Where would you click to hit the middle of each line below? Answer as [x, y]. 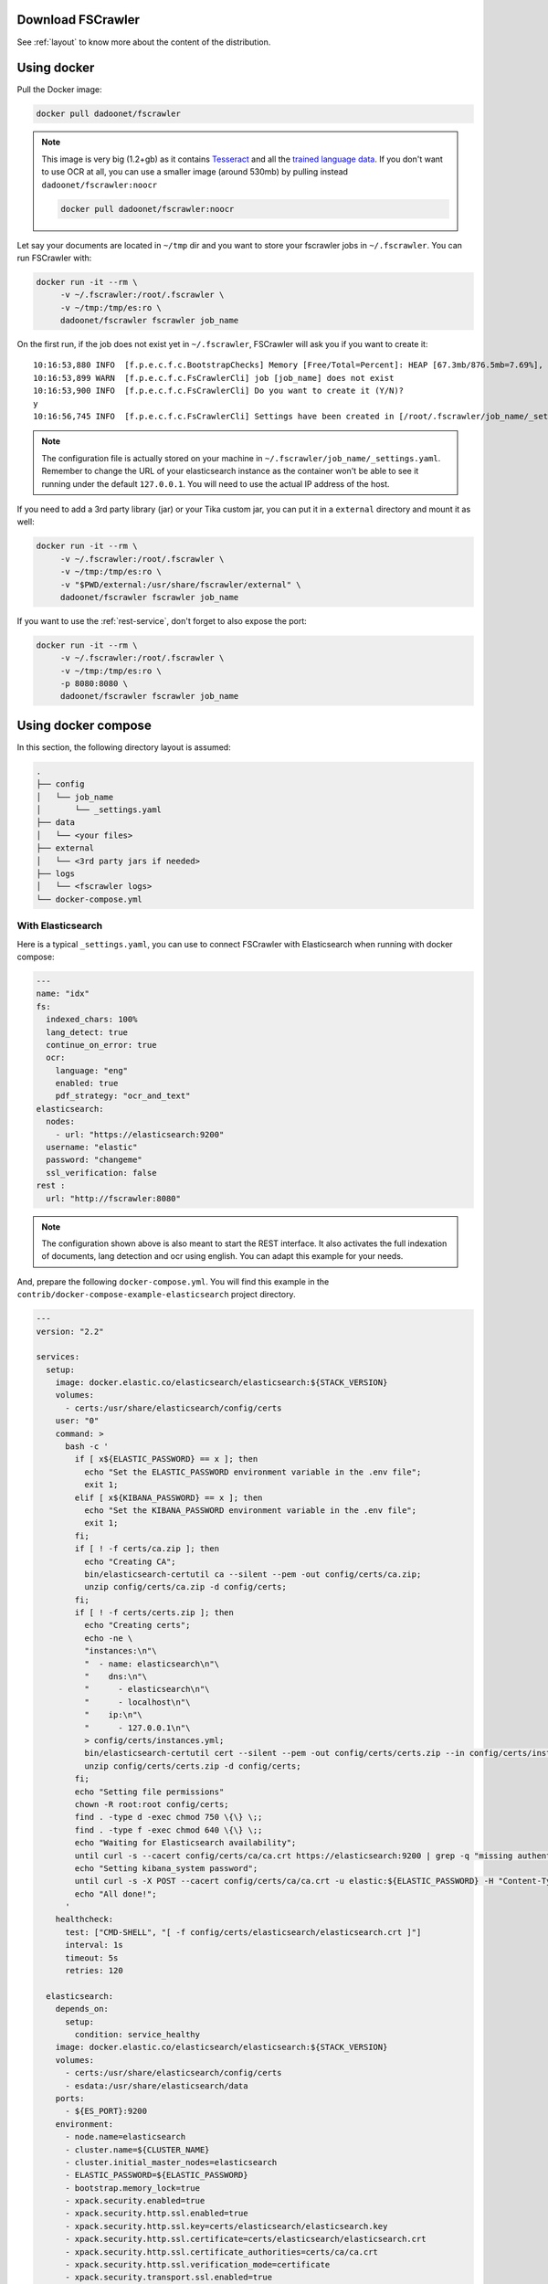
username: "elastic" [92, 1147]
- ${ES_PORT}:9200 [106, 2111]
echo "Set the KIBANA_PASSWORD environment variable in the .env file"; [250, 1510]
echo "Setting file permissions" [149, 1792]
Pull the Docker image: [59, 90]
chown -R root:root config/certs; [152, 1804]
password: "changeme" [95, 1160]
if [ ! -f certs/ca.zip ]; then [147, 1549]
